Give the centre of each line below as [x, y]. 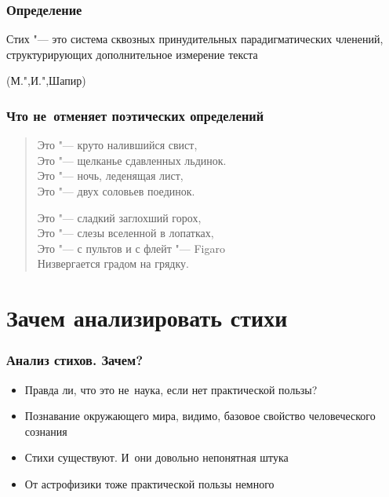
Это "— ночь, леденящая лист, [110, 175]
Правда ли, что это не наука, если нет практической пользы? [171, 389]
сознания [46, 431]
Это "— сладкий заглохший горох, [119, 217]
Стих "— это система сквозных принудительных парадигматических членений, [195, 39]
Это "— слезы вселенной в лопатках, [125, 233]
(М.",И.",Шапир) [46, 80]
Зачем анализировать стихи [147, 318]
